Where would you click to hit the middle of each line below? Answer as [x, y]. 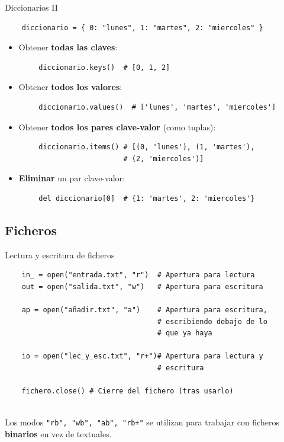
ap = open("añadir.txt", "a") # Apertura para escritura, [144, 310]
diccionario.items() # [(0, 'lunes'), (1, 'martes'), [147, 147]
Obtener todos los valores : [70, 87]
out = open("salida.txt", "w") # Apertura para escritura [142, 286]
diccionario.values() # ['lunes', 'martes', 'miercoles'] [157, 107]
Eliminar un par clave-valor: [72, 178]
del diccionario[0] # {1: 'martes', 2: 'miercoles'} [147, 198]
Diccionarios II [31, 7]
